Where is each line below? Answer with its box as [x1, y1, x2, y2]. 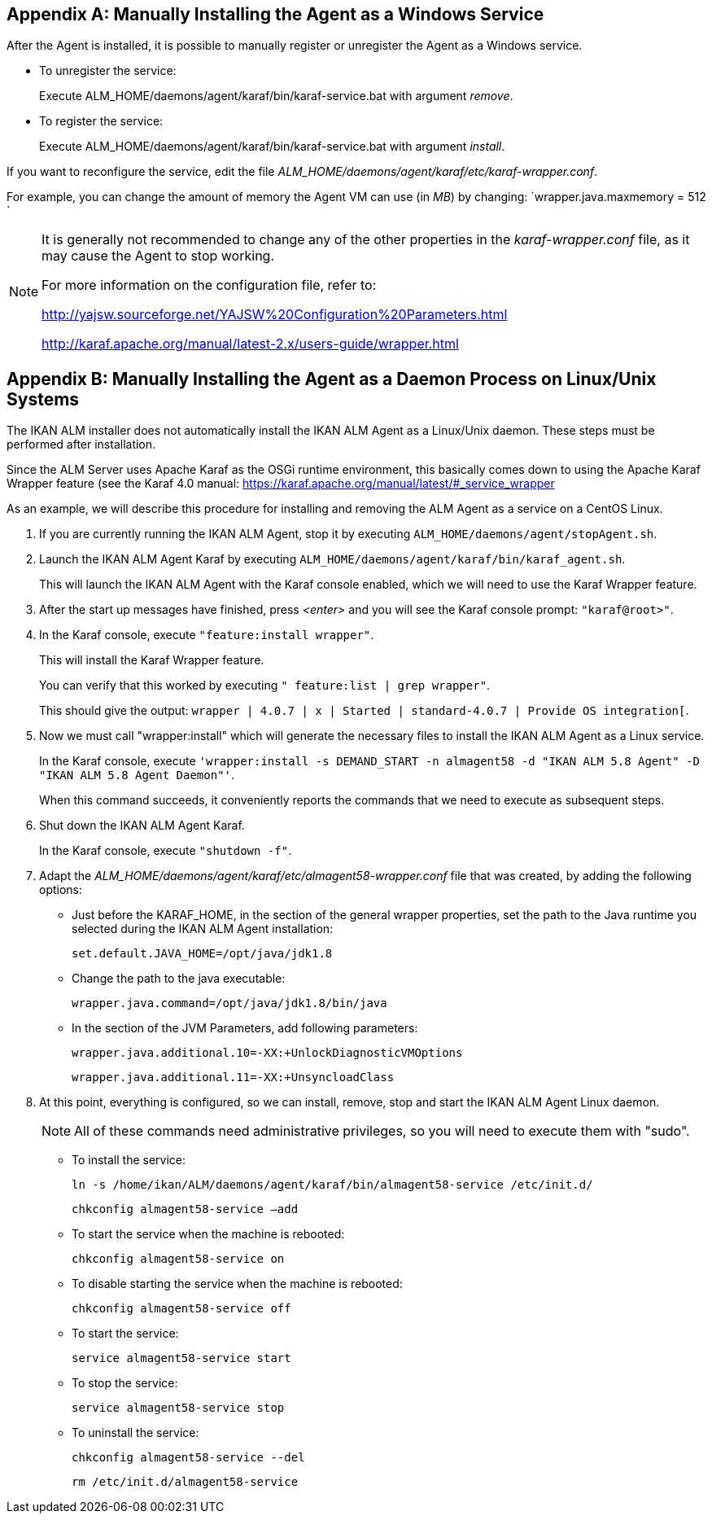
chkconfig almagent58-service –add [72, 1202, 299, 1216]
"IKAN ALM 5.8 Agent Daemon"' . [39, 768, 235, 782]
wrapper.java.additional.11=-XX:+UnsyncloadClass [72, 1071, 395, 1084]
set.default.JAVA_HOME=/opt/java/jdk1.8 [72, 947, 333, 961]
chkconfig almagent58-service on [72, 1252, 285, 1266]
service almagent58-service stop [72, 1401, 285, 1415]
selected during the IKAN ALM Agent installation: [72, 922, 334, 936]
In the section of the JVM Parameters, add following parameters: [72, 1021, 418, 1036]
